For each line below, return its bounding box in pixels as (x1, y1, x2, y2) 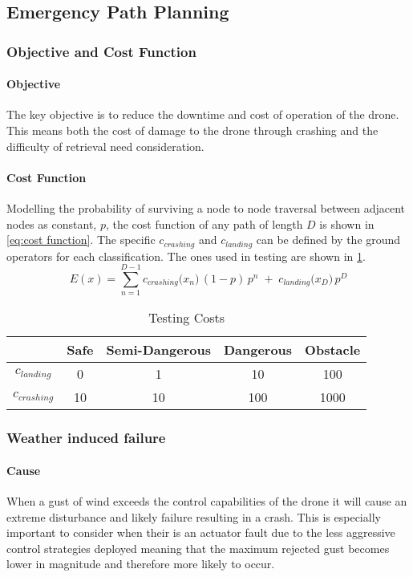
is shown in (319, 215, 375, 232)
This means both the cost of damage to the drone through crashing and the (6, 122, 379, 139)
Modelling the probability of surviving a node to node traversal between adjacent (6, 200, 405, 216)
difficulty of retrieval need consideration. (6, 137, 204, 154)
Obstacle (305, 340, 361, 360)
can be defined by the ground (256, 231, 401, 248)
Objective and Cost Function (6, 41, 196, 61)
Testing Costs (148, 308, 225, 327)
